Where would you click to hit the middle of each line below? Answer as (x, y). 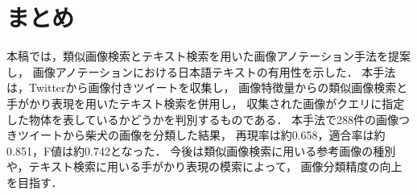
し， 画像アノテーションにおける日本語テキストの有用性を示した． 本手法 (201, 71)
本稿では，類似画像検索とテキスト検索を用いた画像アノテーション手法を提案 (209, 56)
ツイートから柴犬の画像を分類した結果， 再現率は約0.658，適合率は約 (201, 135)
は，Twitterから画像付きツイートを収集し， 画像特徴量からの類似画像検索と (207, 87)
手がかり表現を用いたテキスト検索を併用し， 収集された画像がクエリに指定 (206, 103)
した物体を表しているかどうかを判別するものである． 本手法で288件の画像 (203, 119)
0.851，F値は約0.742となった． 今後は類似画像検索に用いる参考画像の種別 (201, 150)
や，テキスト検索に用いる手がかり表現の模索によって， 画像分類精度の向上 (204, 166)
